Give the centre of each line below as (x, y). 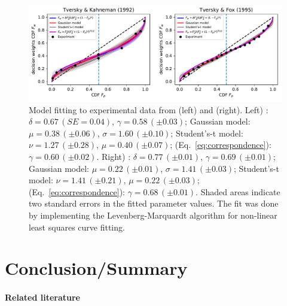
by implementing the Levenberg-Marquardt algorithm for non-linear (153, 215)
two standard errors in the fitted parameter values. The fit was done (154, 203)
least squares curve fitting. (77, 227)
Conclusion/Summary (96, 268)
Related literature (42, 297)
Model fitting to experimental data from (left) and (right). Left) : (149, 109)
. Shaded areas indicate (238, 191)
